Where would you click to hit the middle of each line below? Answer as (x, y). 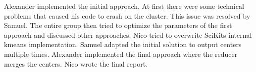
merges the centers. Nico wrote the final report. (76, 63)
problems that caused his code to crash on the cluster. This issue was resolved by (127, 15)
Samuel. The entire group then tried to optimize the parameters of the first (118, 25)
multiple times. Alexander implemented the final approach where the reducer (121, 54)
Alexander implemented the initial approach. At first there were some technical (124, 6)
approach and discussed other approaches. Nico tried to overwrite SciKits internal (128, 35)
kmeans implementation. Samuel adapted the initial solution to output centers (123, 44)
